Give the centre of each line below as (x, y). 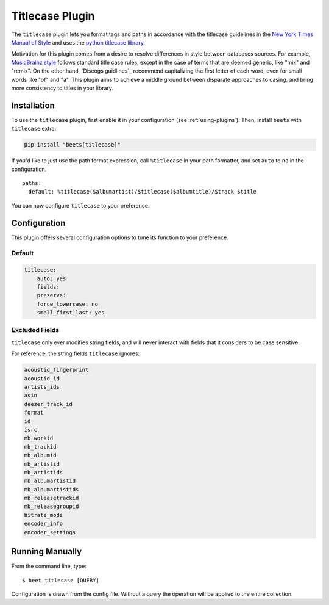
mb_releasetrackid (51, 498)
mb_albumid (40, 455)
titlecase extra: (34, 129)
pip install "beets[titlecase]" (73, 145)
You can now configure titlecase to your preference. (80, 205)
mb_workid (39, 438)
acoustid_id (42, 378)
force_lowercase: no (68, 304)
